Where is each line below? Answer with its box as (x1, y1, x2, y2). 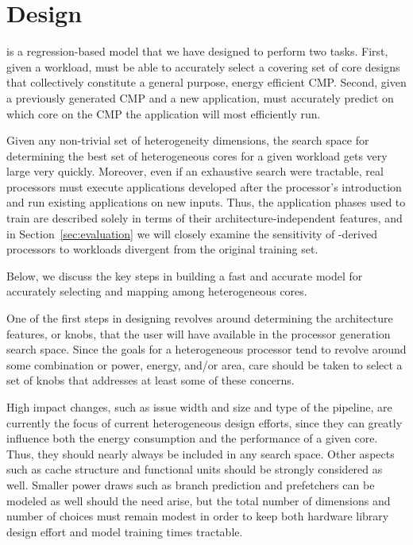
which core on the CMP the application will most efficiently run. (6, 105, 321, 122)
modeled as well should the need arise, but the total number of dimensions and (6, 492, 391, 508)
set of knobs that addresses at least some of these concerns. (6, 372, 295, 388)
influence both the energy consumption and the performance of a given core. (6, 430, 378, 446)
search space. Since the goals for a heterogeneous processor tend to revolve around (6, 341, 407, 358)
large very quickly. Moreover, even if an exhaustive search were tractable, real (6, 163, 384, 180)
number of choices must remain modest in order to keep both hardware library (6, 508, 389, 524)
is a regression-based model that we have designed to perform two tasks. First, (6, 43, 388, 60)
